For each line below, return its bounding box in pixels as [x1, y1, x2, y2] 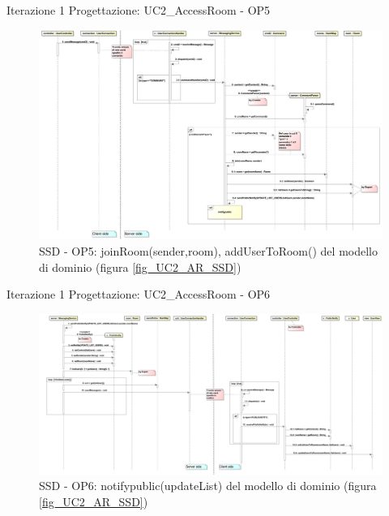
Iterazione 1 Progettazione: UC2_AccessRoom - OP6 [6, 286, 271, 303]
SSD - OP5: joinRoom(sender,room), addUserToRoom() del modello [39, 242, 378, 259]
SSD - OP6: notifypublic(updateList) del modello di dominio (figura [39, 477, 377, 494]
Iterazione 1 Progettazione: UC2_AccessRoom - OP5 [6, 2, 271, 18]
